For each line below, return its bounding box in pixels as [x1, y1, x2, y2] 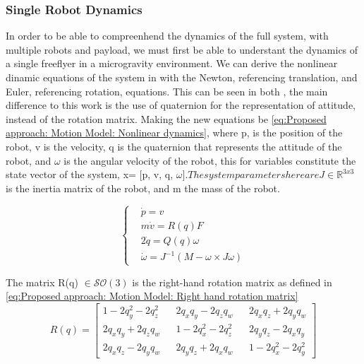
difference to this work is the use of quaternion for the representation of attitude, [6, 98, 356, 112]
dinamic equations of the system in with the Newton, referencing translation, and [6, 70, 358, 84]
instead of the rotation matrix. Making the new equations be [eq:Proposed [6, 111, 327, 126]
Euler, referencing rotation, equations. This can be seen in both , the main [6, 83, 328, 98]
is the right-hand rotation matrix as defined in [132, 274, 332, 289]
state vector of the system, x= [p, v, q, [6, 167, 174, 182]
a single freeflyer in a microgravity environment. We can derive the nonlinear [6, 56, 338, 71]
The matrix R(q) [6, 274, 78, 289]
